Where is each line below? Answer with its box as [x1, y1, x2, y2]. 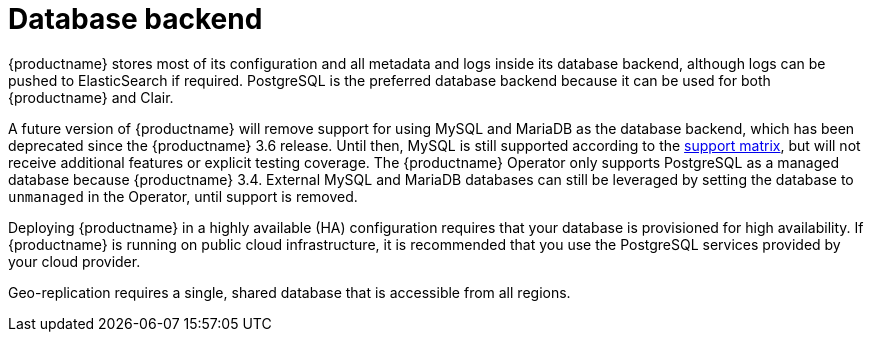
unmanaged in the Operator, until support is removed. [8, 187, 358, 205]
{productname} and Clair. [8, 88, 174, 106]
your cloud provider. [8, 252, 141, 270]
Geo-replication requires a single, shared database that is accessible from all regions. [8, 283, 571, 301]
